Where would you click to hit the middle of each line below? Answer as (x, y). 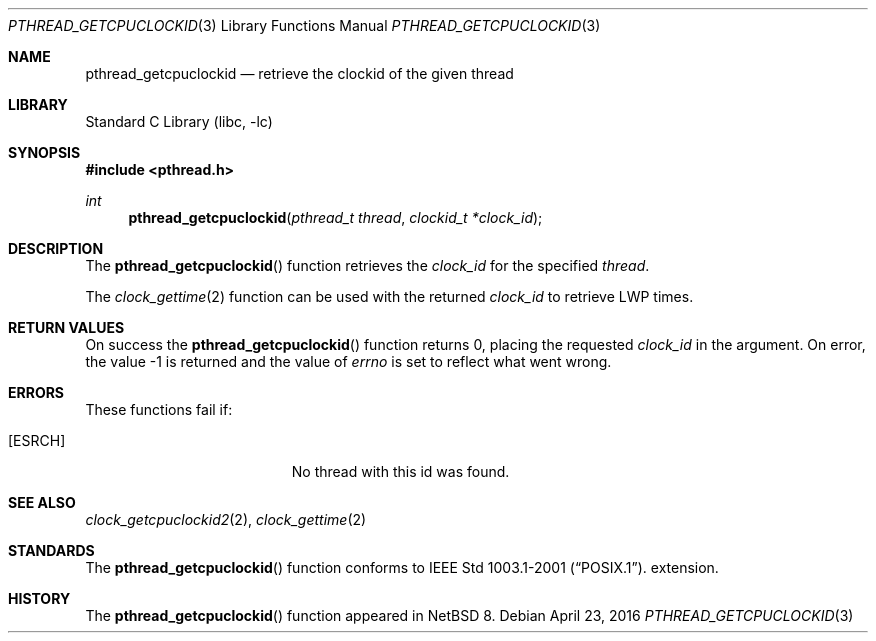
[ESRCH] (37, 440)
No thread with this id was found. (400, 471)
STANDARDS (51, 550)
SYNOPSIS (44, 152)
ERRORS (36, 392)
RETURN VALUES (66, 327)
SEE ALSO (42, 502)
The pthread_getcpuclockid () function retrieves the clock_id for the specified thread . (367, 265)
